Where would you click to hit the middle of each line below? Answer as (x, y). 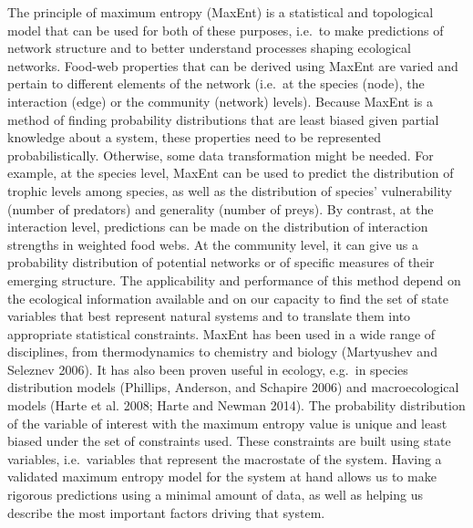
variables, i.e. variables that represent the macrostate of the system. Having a (225, 458)
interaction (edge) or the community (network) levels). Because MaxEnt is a (220, 101)
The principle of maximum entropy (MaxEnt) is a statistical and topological (221, 12)
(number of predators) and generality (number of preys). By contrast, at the (221, 208)
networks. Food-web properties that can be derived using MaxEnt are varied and (233, 65)
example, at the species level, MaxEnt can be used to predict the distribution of (231, 173)
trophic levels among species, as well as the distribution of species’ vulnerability (230, 190)
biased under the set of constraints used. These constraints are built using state (229, 441)
